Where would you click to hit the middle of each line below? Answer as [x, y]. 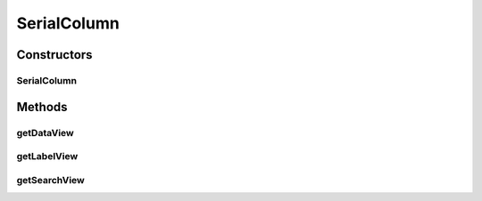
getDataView [46, 133]
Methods [42, 107]
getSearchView [50, 180]
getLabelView [47, 157]
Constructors [54, 55]
